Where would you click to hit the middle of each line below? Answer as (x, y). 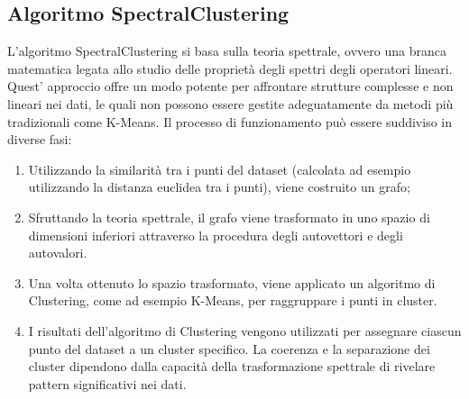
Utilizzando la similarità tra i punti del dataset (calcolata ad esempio (220, 169)
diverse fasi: (40, 139)
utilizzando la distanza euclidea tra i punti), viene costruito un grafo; (219, 187)
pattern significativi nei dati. (107, 383)
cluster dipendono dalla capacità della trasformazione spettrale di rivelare (232, 366)
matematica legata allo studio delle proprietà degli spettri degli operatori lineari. (230, 68)
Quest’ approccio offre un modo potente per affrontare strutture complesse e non (230, 86)
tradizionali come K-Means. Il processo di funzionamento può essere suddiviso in (230, 121)
